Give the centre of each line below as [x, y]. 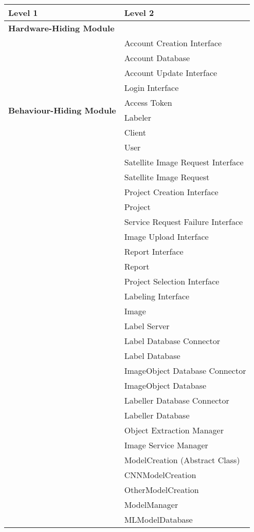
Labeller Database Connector [177, 400]
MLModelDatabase [158, 519]
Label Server [147, 326]
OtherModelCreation [161, 490]
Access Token [148, 102]
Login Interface [151, 88]
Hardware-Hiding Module [61, 28]
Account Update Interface [171, 73]
